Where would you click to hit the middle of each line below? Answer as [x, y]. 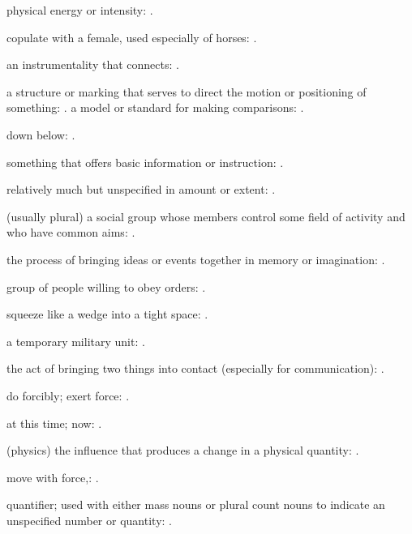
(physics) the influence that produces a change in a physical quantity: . [183, 450]
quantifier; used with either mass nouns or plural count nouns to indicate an [196, 504]
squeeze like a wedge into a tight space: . [107, 314]
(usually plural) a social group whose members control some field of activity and [206, 216]
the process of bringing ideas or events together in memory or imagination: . [196, 259]
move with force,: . [53, 477]
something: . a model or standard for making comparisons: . [155, 107]
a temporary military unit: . [76, 341]
